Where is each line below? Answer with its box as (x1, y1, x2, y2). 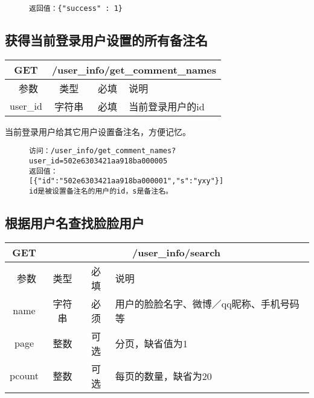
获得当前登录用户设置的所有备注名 (5, 31, 208, 49)
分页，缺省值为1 (115, 336, 188, 350)
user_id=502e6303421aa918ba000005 (29, 157, 168, 166)
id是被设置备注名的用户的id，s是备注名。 (29, 187, 173, 196)
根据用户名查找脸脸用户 (5, 213, 144, 232)
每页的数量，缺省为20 (115, 368, 212, 383)
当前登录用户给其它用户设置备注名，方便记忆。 (5, 125, 191, 137)
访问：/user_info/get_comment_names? (29, 147, 176, 156)
